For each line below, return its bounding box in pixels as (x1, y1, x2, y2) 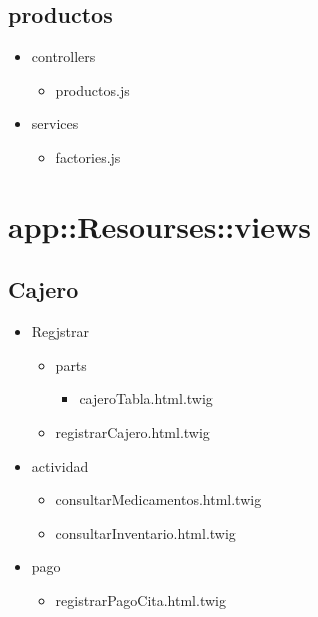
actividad (31, 455, 89, 476)
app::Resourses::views (8, 205, 311, 246)
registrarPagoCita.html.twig (55, 589, 226, 610)
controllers (31, 46, 96, 67)
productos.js (55, 79, 130, 100)
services (31, 113, 79, 134)
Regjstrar (31, 321, 89, 342)
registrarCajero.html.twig (55, 421, 210, 442)
